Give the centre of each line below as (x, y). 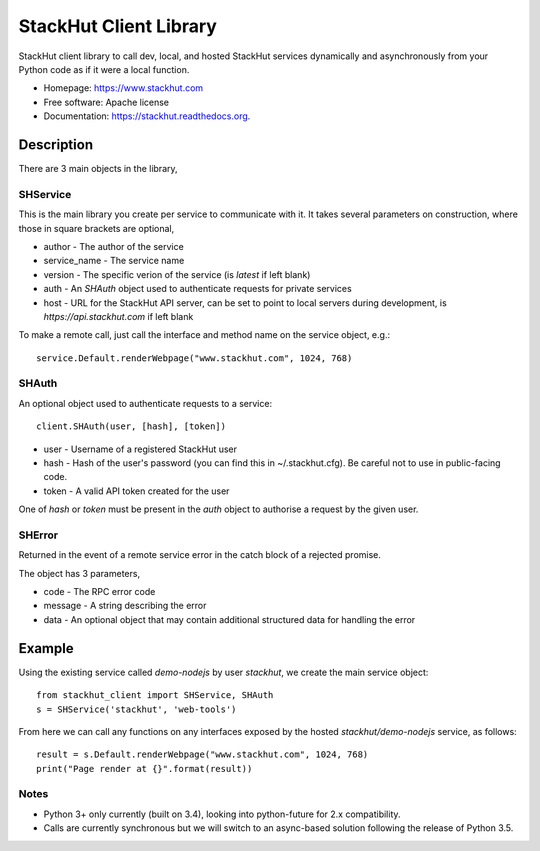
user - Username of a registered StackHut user (140, 449)
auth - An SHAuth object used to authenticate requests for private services (197, 289)
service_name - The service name (114, 261)
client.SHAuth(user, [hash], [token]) (131, 426)
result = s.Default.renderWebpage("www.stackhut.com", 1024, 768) (202, 754)
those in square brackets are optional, (96, 228)
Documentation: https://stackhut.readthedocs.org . (147, 116)
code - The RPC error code (99, 592)
